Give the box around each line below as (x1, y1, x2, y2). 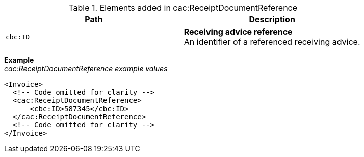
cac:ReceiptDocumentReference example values (4, 64, 168, 73)
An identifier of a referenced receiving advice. (184, 37, 360, 47)
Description (249, 14, 295, 24)
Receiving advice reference (184, 27, 293, 37)
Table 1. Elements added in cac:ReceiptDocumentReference (68, 3, 298, 13)
